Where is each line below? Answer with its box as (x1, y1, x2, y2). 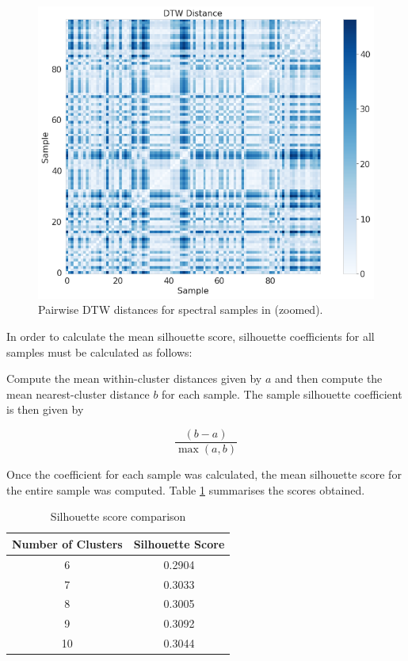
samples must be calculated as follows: (6, 343, 193, 360)
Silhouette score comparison (50, 508, 186, 525)
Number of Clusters (12, 535, 123, 552)
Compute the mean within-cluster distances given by (6, 370, 262, 387)
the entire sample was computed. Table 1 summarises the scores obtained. (6, 481, 365, 498)
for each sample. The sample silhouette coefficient (162, 385, 402, 402)
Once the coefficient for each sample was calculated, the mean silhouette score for (6, 466, 402, 483)
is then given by (6, 401, 84, 418)
